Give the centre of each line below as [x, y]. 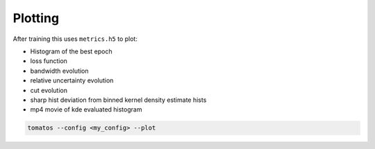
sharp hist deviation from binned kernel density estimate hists [118, 100]
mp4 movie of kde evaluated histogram [86, 109]
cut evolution [49, 90]
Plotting [36, 18]
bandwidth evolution [60, 71]
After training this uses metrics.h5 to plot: [75, 39]
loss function [49, 61]
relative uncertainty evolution [72, 80]
